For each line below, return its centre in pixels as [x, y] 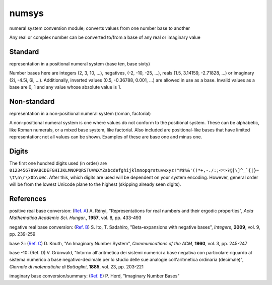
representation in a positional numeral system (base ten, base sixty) [80, 63]
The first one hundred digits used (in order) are [58, 163]
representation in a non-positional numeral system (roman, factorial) [80, 113]
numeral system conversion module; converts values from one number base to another [100, 28]
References [28, 199]
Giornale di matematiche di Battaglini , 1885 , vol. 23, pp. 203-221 [76, 266]
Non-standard [32, 101]
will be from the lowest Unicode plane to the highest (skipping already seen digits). [95, 184]
